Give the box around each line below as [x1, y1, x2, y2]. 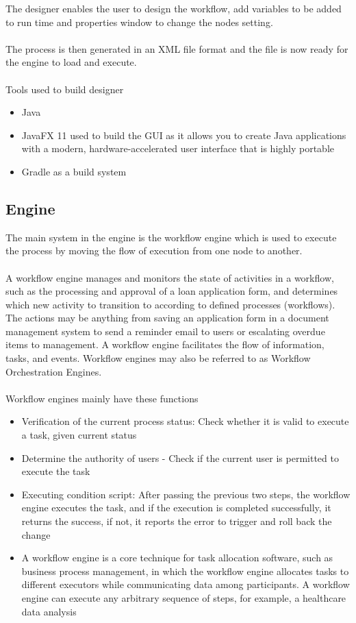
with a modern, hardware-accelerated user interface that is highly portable [21, 141, 335, 156]
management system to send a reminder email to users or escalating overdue [5, 323, 325, 338]
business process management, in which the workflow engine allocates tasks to [21, 563, 349, 578]
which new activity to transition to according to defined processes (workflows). [5, 297, 335, 311]
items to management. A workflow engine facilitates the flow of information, [5, 337, 325, 352]
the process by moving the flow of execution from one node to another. [5, 243, 303, 258]
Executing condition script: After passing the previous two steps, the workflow [21, 487, 351, 501]
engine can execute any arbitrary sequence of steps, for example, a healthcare [21, 590, 346, 604]
